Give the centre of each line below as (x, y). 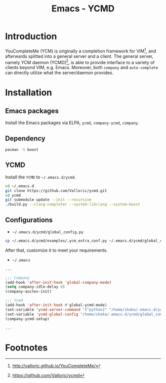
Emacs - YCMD (83, 9)
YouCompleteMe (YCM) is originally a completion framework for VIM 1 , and (81, 50)
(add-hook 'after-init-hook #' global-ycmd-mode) (56, 305)
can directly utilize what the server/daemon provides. (59, 73)
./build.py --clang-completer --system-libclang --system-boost (73, 205)
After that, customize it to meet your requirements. (56, 250)
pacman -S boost (22, 150)
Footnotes (26, 348)
